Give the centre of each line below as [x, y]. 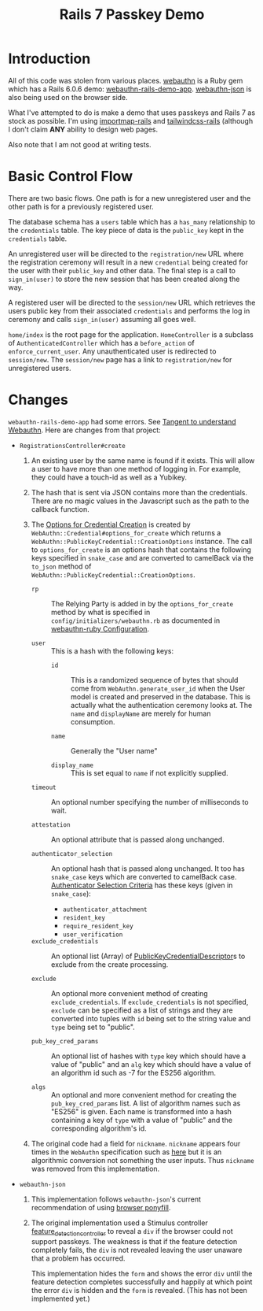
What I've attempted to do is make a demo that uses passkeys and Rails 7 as [132, 113]
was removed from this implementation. [95, 1168]
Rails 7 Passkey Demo [132, 15]
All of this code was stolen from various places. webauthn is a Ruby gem [126, 80]
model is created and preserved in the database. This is [161, 696]
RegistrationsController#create [72, 446]
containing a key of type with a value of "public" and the [142, 1120]
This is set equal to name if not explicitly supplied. [150, 772]
